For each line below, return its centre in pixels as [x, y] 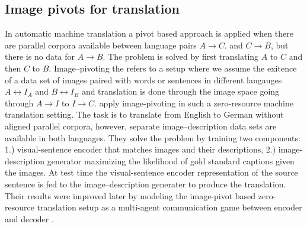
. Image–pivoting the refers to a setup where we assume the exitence [173, 68]
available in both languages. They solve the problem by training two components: [153, 137]
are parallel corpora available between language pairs [101, 45]
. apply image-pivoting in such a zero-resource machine [194, 103]
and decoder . [29, 218]
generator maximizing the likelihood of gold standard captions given [171, 160]
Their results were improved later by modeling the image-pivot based [130, 195]
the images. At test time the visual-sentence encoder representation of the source [151, 172]
